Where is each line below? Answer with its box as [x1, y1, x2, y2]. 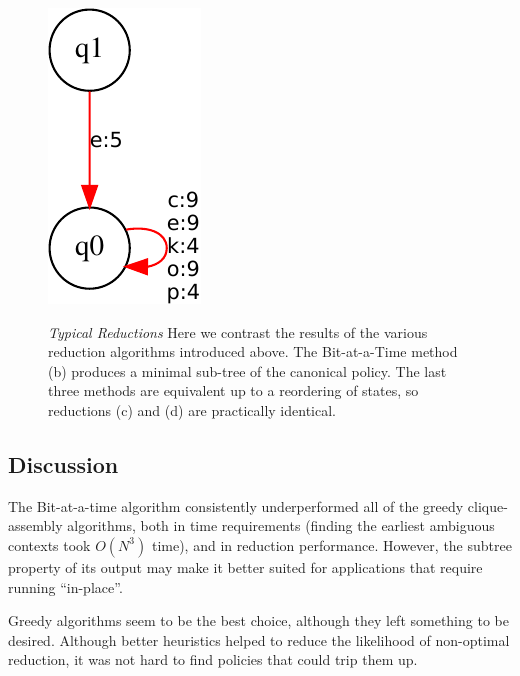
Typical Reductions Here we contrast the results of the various [48, 321, 428, 342]
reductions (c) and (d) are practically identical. [48, 399, 336, 420]
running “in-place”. [8, 576, 123, 597]
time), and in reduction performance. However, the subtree [151, 534, 512, 555]
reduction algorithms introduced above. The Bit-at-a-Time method [48, 341, 458, 362]
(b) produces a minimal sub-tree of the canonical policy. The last [48, 360, 447, 381]
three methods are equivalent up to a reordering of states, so [48, 380, 419, 401]
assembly [8, 515, 63, 536]
